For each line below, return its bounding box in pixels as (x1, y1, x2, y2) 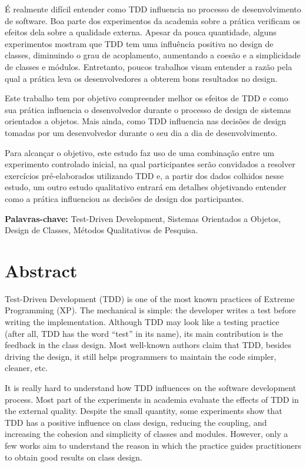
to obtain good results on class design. (5, 451, 142, 463)
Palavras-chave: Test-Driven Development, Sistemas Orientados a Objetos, (5, 212, 281, 224)
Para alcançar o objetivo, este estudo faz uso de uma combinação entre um (5, 146, 274, 158)
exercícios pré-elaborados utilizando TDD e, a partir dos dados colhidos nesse (5, 169, 284, 181)
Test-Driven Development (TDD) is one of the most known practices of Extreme (5, 292, 295, 304)
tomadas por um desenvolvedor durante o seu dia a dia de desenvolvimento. (5, 126, 278, 138)
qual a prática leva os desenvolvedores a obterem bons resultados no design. (5, 72, 278, 84)
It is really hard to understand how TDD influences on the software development (5, 381, 297, 393)
